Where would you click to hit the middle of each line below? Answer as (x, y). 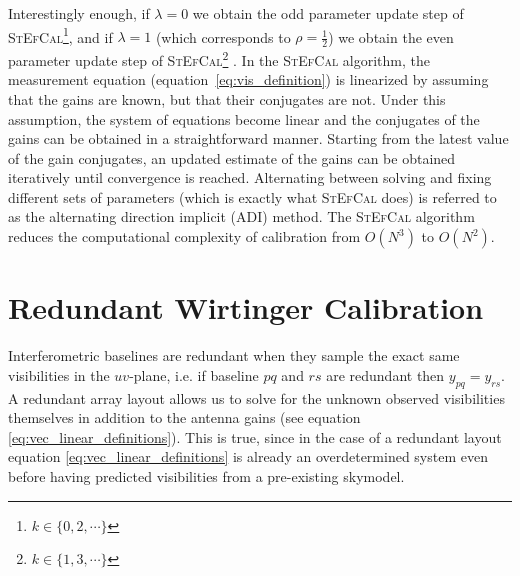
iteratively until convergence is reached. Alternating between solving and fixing (250, 177)
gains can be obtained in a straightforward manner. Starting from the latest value (258, 138)
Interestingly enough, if (79, 13)
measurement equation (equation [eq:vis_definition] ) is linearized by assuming (248, 79)
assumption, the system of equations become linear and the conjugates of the (244, 118)
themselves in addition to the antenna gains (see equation (184, 417)
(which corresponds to (223, 36)
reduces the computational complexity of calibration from (184, 236)
